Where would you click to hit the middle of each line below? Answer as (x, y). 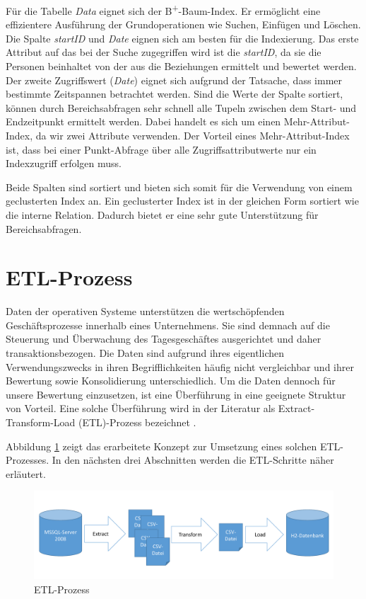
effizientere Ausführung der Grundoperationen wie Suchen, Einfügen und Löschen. (183, 24)
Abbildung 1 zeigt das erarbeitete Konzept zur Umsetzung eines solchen (161, 446)
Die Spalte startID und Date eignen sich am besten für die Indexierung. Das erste (182, 38)
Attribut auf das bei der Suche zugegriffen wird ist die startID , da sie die (164, 52)
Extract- (296, 408)
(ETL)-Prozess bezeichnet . (137, 422)
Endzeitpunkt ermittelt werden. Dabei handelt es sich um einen (143, 121)
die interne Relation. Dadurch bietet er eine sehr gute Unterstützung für (162, 214)
